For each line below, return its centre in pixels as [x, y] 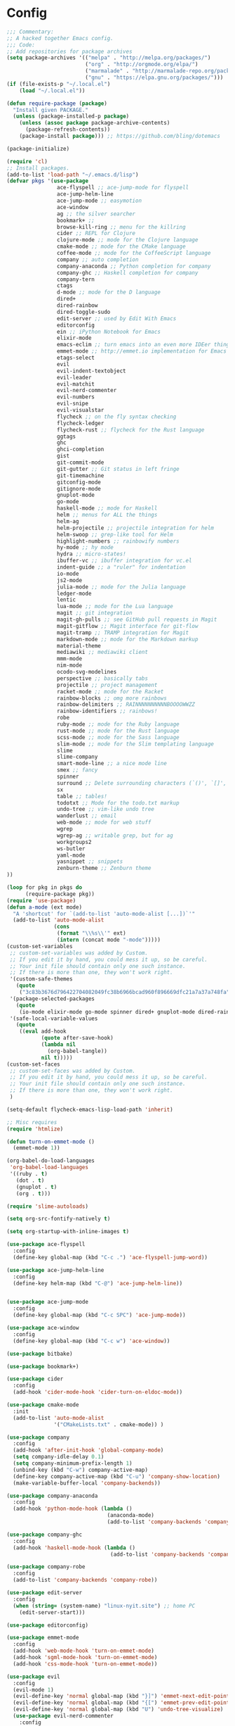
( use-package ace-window [43, 1328]
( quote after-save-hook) [77, 1038]
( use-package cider [35, 1379]
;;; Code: [21, 45]
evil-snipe [73, 404]
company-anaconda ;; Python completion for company [134, 266]
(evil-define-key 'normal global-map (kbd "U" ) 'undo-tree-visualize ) [118, 1709]
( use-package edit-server [44, 1593]
